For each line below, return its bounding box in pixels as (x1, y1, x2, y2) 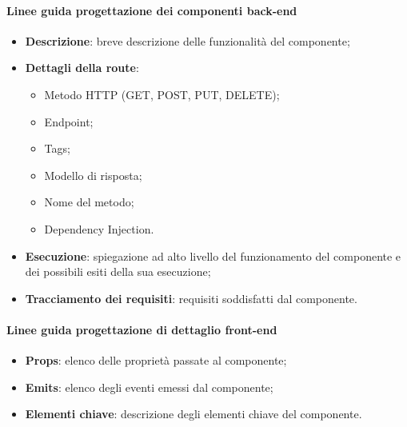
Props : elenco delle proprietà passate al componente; (25, 352, 287, 369)
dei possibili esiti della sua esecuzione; (25, 263, 211, 280)
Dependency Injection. (44, 220, 154, 237)
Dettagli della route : (25, 59, 139, 76)
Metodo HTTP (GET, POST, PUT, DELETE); (44, 86, 280, 102)
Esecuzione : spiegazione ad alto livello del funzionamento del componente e (25, 247, 401, 264)
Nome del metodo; (44, 194, 134, 210)
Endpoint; (44, 113, 94, 130)
